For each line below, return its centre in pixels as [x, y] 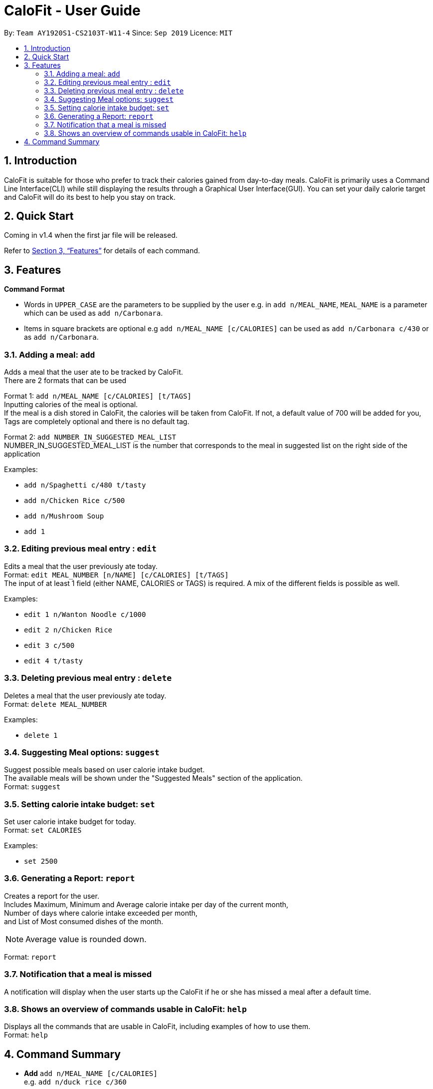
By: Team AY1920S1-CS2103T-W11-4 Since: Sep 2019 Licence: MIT [118, 32]
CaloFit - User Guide [72, 10]
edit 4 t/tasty [54, 661]
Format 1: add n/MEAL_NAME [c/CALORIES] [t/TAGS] [98, 396]
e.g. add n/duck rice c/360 [75, 1082]
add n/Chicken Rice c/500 [75, 501]
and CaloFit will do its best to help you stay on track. [90, 197]
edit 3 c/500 [49, 645]
